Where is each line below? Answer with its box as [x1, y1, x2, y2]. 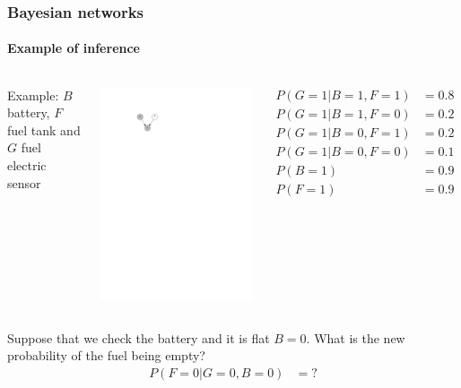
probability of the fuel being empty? [7, 346, 205, 365]
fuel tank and [7, 120, 81, 139]
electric [7, 156, 47, 175]
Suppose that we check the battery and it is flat [7, 328, 270, 347]
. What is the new [306, 328, 405, 347]
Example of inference [7, 39, 140, 57]
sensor [7, 173, 41, 192]
